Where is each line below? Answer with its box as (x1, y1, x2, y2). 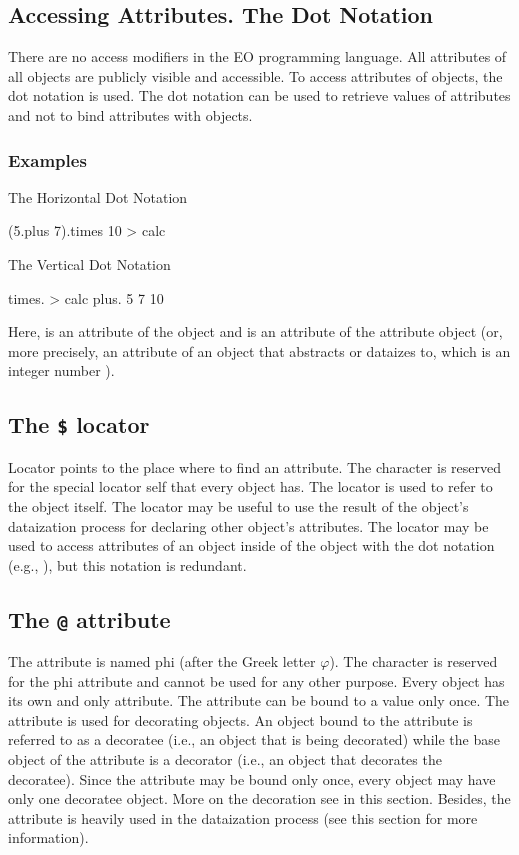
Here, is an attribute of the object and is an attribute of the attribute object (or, (8, 321, 503, 342)
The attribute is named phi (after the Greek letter (8, 651, 316, 672)
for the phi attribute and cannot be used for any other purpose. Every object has (8, 670, 505, 691)
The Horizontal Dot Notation (8, 186, 188, 207)
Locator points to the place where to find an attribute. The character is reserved (8, 456, 502, 477)
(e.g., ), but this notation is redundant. (8, 554, 247, 575)
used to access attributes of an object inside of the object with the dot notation (8, 535, 495, 556)
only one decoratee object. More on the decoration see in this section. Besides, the (8, 788, 511, 809)
